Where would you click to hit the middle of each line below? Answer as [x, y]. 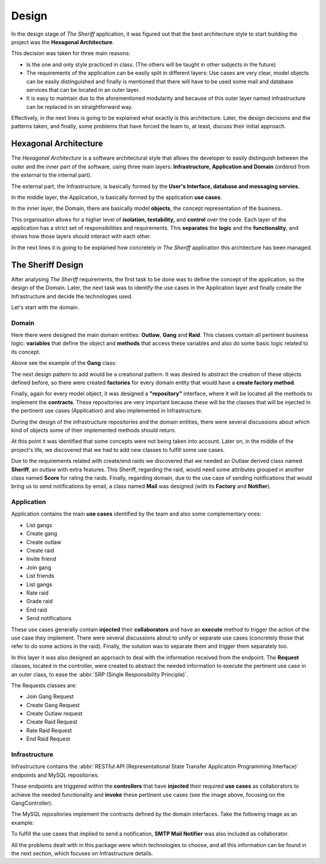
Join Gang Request [50, 696]
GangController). [32, 803]
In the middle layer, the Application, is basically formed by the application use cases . [117, 197]
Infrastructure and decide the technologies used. [72, 296]
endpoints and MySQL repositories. [55, 775]
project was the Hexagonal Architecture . [62, 42]
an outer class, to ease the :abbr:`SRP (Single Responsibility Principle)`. [100, 674]
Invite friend [41, 559]
